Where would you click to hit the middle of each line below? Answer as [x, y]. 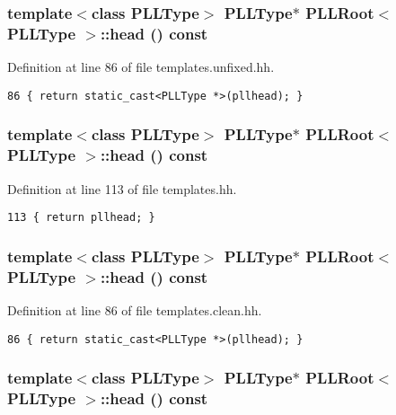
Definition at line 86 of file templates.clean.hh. [135, 309]
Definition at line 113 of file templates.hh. [122, 188]
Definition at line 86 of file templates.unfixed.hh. [141, 67]
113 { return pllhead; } [81, 218]
